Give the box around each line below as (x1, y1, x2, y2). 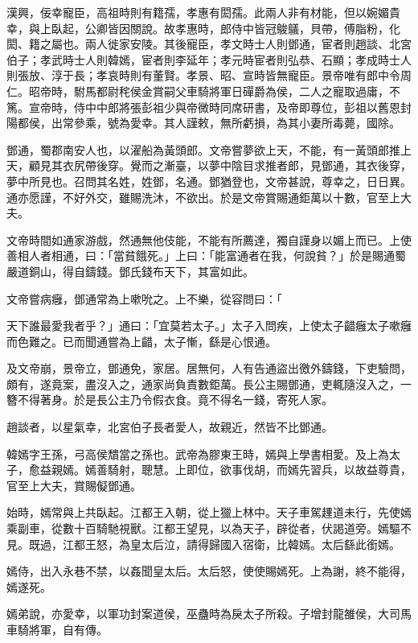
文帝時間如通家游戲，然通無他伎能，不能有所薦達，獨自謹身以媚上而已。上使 (6, 231, 412, 248)
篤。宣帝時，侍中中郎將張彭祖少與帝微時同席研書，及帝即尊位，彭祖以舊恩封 (6, 98, 412, 115)
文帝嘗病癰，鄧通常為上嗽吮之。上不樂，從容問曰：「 (6, 290, 282, 307)
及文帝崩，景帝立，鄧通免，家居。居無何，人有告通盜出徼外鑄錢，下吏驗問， (6, 360, 412, 377)
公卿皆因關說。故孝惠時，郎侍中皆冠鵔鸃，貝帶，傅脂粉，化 (84, 19, 400, 36)
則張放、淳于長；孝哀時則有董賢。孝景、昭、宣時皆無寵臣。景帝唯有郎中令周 (6, 67, 412, 84)
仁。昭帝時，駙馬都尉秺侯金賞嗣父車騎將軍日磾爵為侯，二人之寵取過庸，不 (6, 82, 400, 99)
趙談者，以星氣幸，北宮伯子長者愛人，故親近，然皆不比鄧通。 (6, 418, 333, 435)
